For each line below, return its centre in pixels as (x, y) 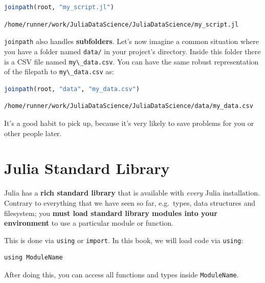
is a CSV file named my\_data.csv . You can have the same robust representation (131, 61)
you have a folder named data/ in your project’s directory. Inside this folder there (132, 51)
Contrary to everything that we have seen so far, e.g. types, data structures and (130, 202)
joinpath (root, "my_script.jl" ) (59, 7)
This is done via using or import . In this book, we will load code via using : (124, 240)
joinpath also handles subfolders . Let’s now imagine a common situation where (131, 41)
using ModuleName (34, 258)
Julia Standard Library (87, 168)
